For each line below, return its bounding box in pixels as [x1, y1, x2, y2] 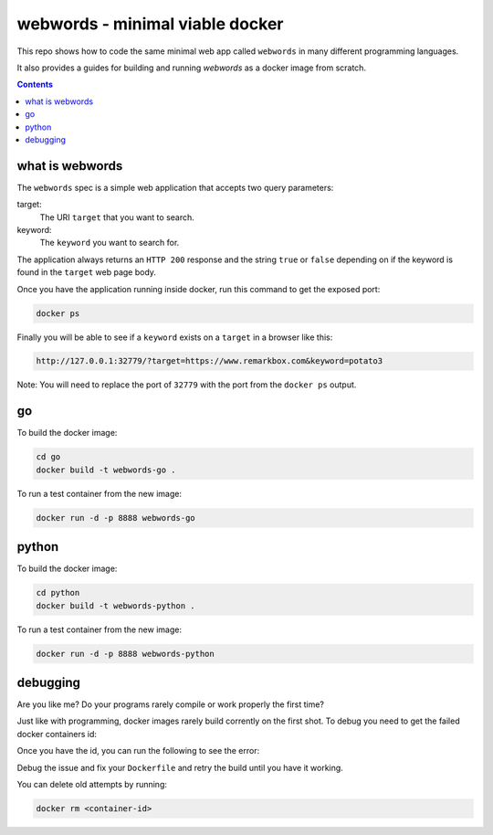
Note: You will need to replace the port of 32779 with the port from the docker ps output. [16, 379, 357, 390]
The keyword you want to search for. [39, 238, 180, 248]
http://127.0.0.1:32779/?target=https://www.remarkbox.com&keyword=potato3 [36, 356, 383, 366]
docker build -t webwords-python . [36, 600, 195, 611]
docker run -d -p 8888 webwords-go [36, 513, 195, 523]
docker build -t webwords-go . [36, 464, 177, 475]
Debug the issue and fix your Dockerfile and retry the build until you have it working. [16, 762, 344, 773]
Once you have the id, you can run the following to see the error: [16, 745, 260, 756]
